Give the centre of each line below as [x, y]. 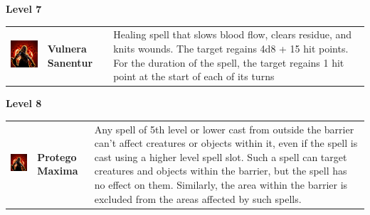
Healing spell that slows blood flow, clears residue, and [233, 34]
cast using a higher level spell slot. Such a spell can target [221, 156]
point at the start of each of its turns [194, 76]
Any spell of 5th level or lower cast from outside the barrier [224, 129]
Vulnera [67, 48]
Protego [57, 156]
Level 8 [24, 103]
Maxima [58, 171]
